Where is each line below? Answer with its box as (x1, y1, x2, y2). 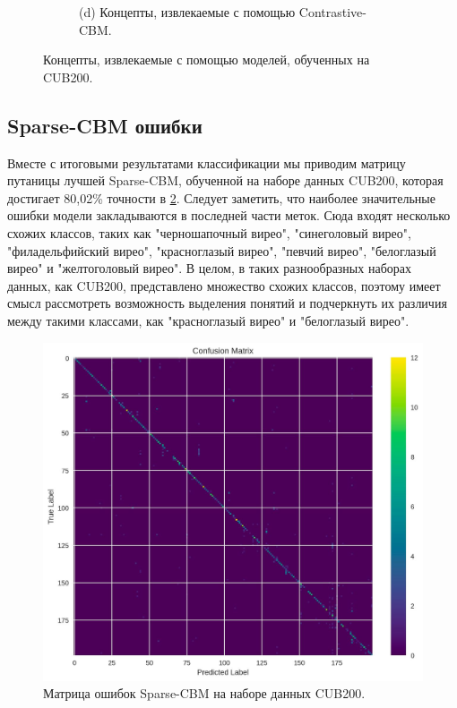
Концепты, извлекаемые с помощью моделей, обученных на (43, 50, 370, 69)
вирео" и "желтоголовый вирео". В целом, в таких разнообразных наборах (7, 259, 411, 277)
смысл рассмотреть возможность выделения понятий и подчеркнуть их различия (7, 294, 447, 312)
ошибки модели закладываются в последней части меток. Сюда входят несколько (7, 206, 451, 225)
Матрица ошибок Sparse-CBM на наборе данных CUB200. (43, 684, 366, 703)
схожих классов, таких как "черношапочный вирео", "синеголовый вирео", (7, 223, 411, 242)
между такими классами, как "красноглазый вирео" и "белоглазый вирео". (7, 311, 410, 329)
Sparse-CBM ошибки (7, 111, 203, 139)
